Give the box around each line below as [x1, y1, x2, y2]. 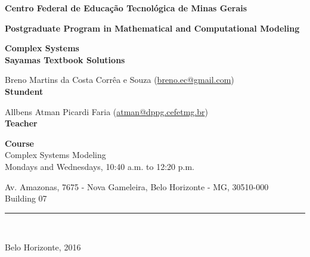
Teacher [5, 117, 38, 129]
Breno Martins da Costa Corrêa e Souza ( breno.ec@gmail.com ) [5, 73, 234, 86]
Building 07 [5, 192, 47, 205]
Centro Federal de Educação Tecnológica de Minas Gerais [5, 2, 247, 14]
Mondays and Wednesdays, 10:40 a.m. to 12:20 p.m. [5, 160, 194, 172]
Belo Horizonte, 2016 [5, 241, 81, 253]
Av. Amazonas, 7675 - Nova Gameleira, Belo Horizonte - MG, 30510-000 [5, 180, 269, 193]
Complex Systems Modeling [5, 148, 106, 161]
